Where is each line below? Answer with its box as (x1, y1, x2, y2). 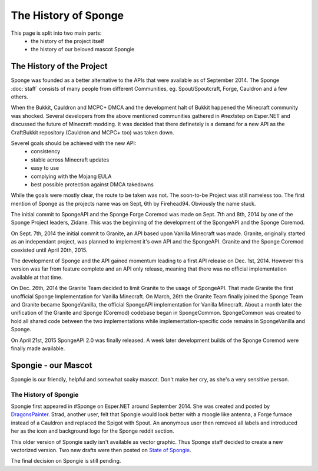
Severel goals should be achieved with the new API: (11, 139, 137, 147)
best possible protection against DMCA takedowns (31, 180, 154, 188)
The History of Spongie (11, 390, 79, 398)
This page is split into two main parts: (11, 29, 102, 37)
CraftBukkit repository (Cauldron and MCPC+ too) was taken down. (11, 129, 174, 136)
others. (11, 93, 29, 100)
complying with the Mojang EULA (31, 173, 112, 180)
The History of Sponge (11, 9, 124, 22)
